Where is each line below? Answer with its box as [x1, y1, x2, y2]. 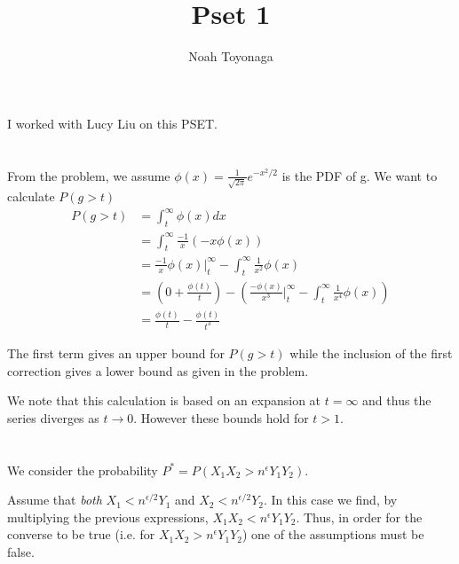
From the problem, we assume [7, 166, 170, 184]
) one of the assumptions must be [241, 525, 424, 544]
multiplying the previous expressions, [7, 507, 209, 526]
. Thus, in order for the [296, 507, 423, 526]
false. [7, 542, 35, 560]
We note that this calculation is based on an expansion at [7, 391, 321, 410]
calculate [7, 187, 55, 206]
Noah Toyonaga [188, 47, 273, 66]
